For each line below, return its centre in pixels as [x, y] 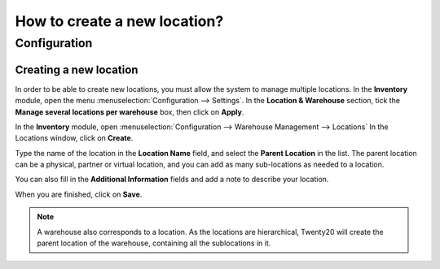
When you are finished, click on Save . [79, 194]
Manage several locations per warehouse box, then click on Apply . [130, 112]
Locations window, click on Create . [74, 138]
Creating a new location [77, 69]
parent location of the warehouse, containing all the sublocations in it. [154, 243]
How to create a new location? [119, 21]
